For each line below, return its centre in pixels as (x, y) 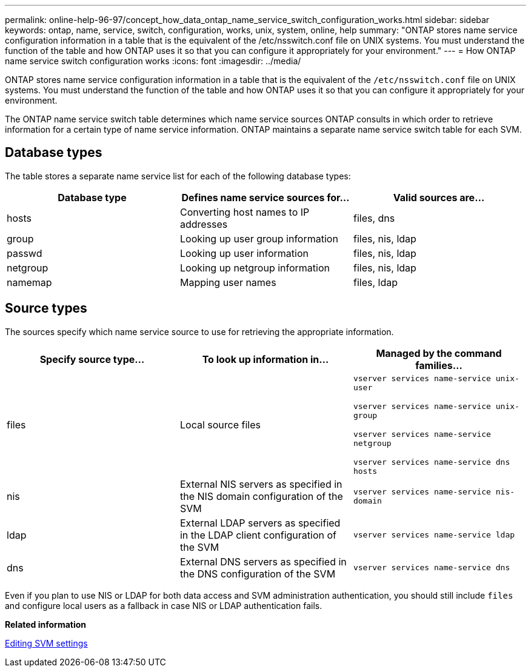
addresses (204, 224)
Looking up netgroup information (255, 268)
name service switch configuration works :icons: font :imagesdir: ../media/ (153, 61)
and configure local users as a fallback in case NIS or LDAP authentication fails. (164, 605)
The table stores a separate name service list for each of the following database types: (178, 176)
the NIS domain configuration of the (261, 496)
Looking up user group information (259, 238)
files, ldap (375, 282)
